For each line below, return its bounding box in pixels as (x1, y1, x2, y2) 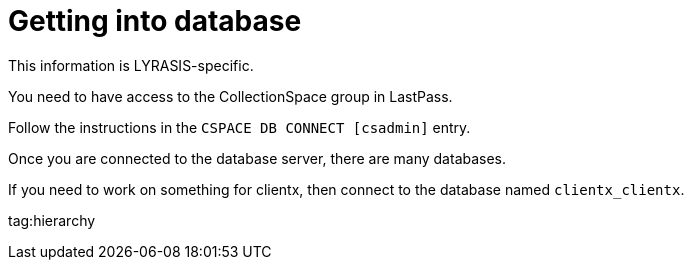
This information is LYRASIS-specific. (8, 56, 254, 74)
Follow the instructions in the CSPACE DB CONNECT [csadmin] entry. (8, 118, 471, 136)
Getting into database (8, 4, 302, 38)
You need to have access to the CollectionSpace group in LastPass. (8, 87, 453, 105)
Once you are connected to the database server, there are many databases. (8, 149, 507, 167)
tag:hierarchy (8, 211, 96, 229)
